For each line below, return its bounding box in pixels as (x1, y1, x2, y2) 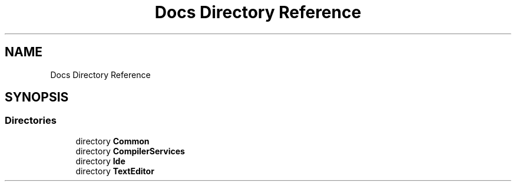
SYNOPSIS (5, 90, 69, 105)
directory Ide (75, 155, 125, 166)
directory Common (75, 136, 150, 146)
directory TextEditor (75, 165, 154, 176)
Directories (5, 114, 57, 127)
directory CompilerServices (75, 146, 185, 156)
